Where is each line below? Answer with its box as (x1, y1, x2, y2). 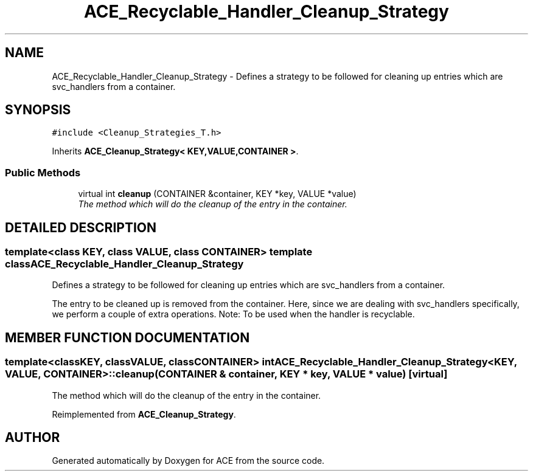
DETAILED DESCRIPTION (5, 219, 157, 235)
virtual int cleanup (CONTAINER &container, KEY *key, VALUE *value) (78, 188, 357, 199)
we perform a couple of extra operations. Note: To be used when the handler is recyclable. (52, 309, 415, 320)
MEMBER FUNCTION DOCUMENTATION (5, 329, 250, 345)
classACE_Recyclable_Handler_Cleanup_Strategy (5, 258, 244, 271)
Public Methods (5, 166, 81, 179)
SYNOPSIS (5, 102, 71, 118)
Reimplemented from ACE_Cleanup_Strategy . (52, 409, 236, 419)
